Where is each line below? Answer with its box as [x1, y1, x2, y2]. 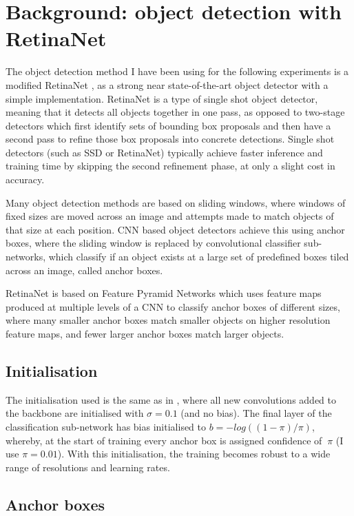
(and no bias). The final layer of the [180, 406, 332, 420]
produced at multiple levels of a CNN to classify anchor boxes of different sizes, [6, 299, 340, 313]
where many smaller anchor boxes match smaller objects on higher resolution [6, 313, 331, 327]
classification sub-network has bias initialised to [6, 419, 207, 433]
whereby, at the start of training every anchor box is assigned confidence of [6, 433, 322, 447]
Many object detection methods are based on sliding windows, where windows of [6, 195, 346, 209]
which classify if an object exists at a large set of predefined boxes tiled [48, 249, 349, 264]
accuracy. [6, 172, 45, 187]
